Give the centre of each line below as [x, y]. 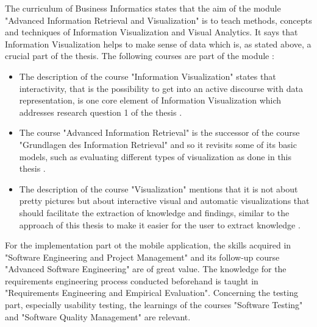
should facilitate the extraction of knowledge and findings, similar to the [154, 212]
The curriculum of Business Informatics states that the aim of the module [143, 8]
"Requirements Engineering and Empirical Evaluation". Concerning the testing [151, 293]
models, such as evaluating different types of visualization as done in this [155, 156]
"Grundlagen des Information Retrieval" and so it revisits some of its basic [158, 144]
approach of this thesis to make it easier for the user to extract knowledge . [160, 224]
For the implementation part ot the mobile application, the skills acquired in [148, 245]
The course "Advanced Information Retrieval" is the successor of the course [159, 132]
